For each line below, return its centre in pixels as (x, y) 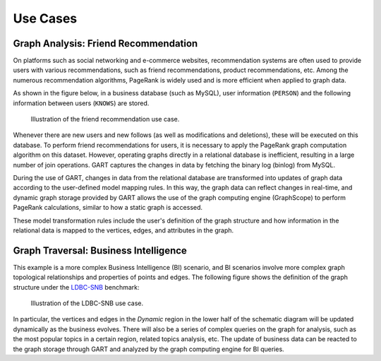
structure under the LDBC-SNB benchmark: (77, 287)
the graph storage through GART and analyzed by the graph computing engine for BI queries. (149, 349)
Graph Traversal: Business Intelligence (100, 250)
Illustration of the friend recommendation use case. (105, 119)
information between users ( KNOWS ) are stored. (81, 103)
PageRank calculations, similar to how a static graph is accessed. (108, 208)
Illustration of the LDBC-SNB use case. (87, 303)
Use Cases (45, 18)
